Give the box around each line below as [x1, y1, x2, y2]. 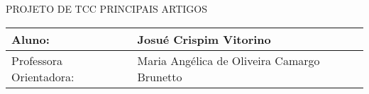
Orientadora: [11, 68, 75, 85]
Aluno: [11, 30, 50, 47]
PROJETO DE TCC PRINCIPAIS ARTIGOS [6, 1, 208, 16]
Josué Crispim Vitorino [137, 30, 271, 47]
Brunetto [137, 68, 182, 85]
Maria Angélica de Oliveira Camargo [137, 52, 320, 69]
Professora [11, 52, 63, 69]
